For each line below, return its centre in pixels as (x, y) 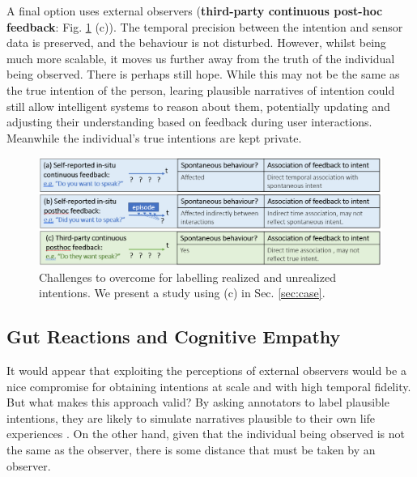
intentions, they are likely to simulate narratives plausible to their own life (191, 417)
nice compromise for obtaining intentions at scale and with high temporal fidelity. (209, 386)
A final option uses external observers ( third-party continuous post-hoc (195, 11)
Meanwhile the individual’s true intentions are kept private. (154, 137)
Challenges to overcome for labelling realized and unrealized (187, 277)
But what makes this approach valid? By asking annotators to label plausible (198, 402)
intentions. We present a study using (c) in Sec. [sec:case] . (182, 293)
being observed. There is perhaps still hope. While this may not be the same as (203, 74)
